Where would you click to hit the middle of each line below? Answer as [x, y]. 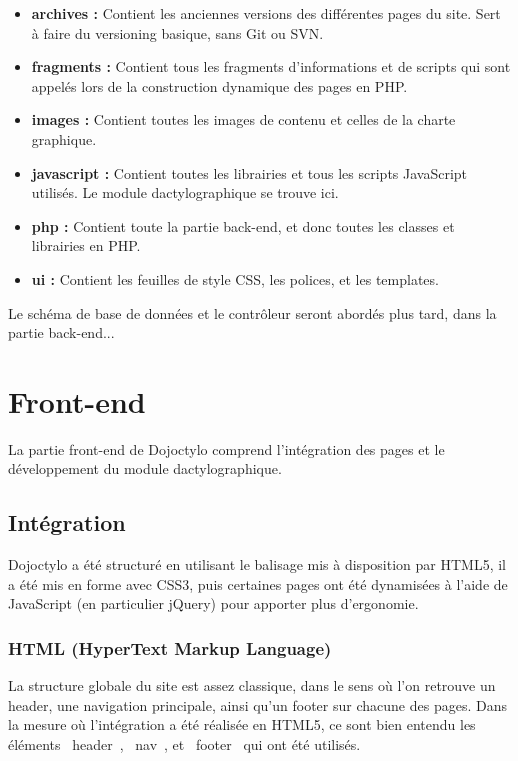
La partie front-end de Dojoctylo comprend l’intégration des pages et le [226, 448]
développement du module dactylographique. [145, 468]
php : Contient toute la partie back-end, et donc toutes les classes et [243, 225]
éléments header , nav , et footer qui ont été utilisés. [184, 744]
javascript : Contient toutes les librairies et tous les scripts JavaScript [249, 172]
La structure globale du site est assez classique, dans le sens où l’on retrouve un [252, 685]
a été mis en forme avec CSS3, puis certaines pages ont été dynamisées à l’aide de [258, 583]
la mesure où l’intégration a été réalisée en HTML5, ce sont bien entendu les [242, 724]
